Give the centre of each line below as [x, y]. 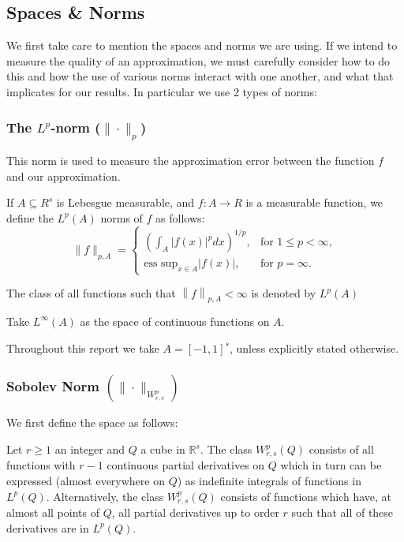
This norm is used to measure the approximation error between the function [191, 161]
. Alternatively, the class [105, 496]
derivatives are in [48, 527]
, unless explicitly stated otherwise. [314, 348]
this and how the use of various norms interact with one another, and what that [200, 76]
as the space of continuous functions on [175, 321]
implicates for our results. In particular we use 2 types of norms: [162, 91]
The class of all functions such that [91, 293]
